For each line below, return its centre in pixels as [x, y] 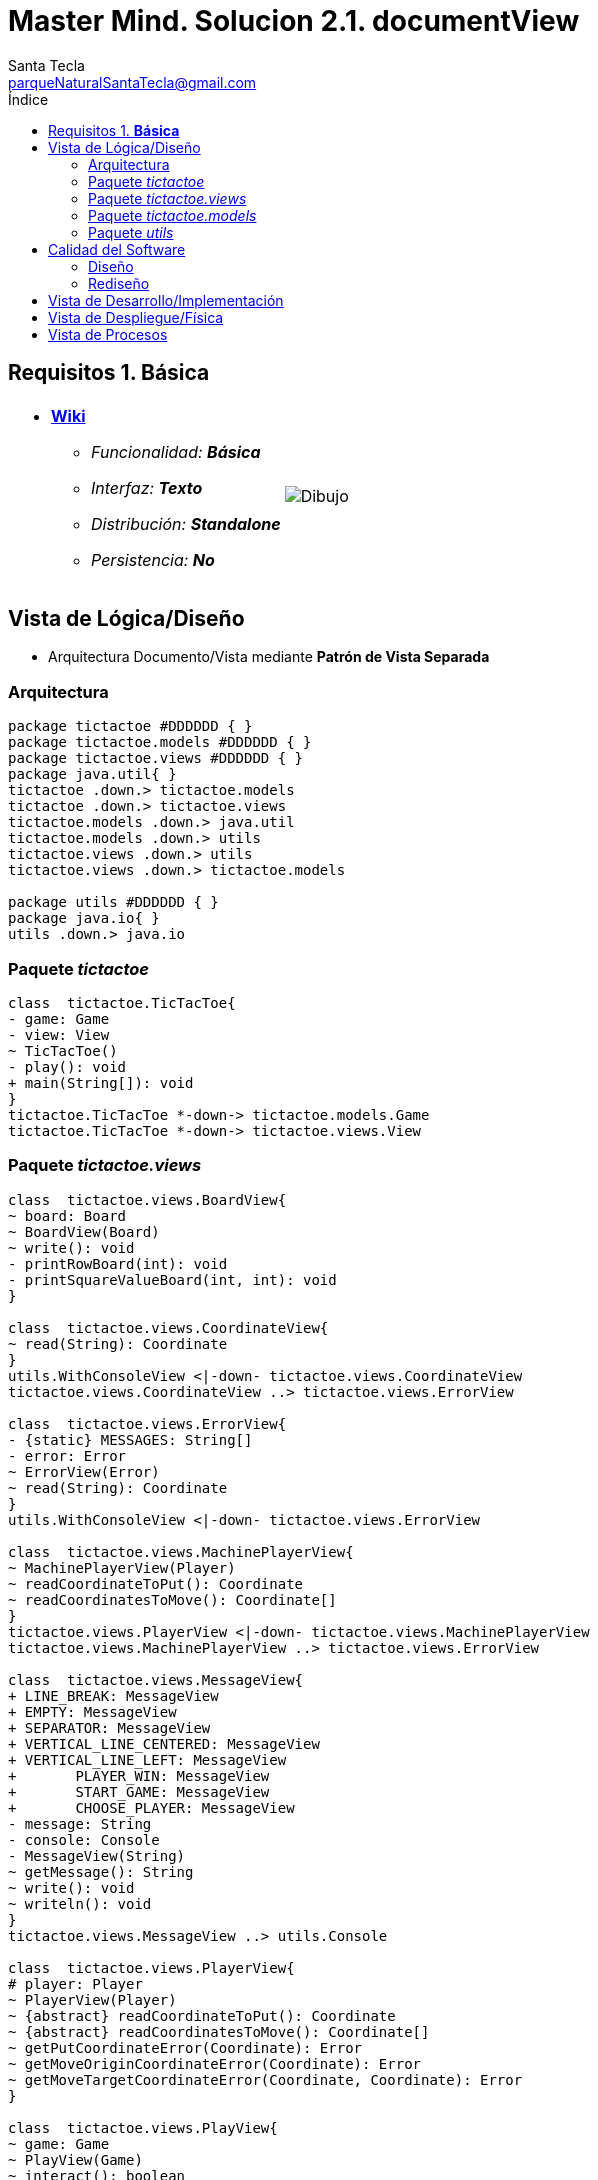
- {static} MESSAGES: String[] [130, 1439]
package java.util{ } [92, 774]
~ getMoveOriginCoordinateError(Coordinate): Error [215, 2063]
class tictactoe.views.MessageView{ [156, 1679]
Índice [28, 99]
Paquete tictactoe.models [172, 215]
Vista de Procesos [108, 334]
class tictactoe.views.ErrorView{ [147, 1423]
